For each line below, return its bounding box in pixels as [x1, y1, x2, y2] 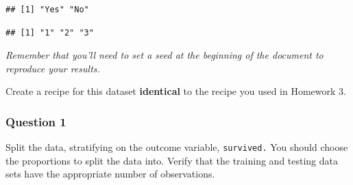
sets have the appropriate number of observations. [5, 167, 215, 181]
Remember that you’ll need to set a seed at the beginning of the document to [5, 48, 324, 62]
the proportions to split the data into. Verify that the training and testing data [5, 153, 339, 167]
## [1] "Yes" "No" [5, 5, 89, 14]
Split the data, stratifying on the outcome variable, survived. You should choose [5, 140, 348, 154]
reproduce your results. [5, 61, 100, 75]
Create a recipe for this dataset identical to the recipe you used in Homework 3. [5, 84, 346, 98]
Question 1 [5, 113, 66, 130]
